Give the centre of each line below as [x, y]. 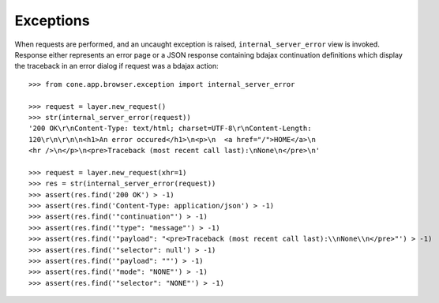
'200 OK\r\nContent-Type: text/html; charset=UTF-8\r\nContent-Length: [170, 129]
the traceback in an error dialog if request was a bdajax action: [116, 66]
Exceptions [52, 21]
